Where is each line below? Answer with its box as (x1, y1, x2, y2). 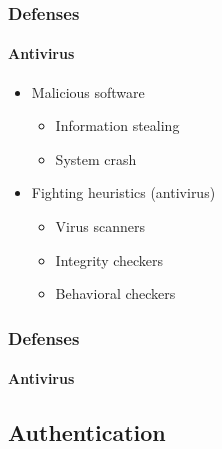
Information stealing (55, 115, 180, 136)
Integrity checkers (55, 249, 164, 270)
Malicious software (31, 81, 145, 102)
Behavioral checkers (55, 283, 176, 304)
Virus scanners (55, 216, 145, 237)
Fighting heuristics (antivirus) (31, 182, 216, 203)
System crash (55, 148, 137, 169)
